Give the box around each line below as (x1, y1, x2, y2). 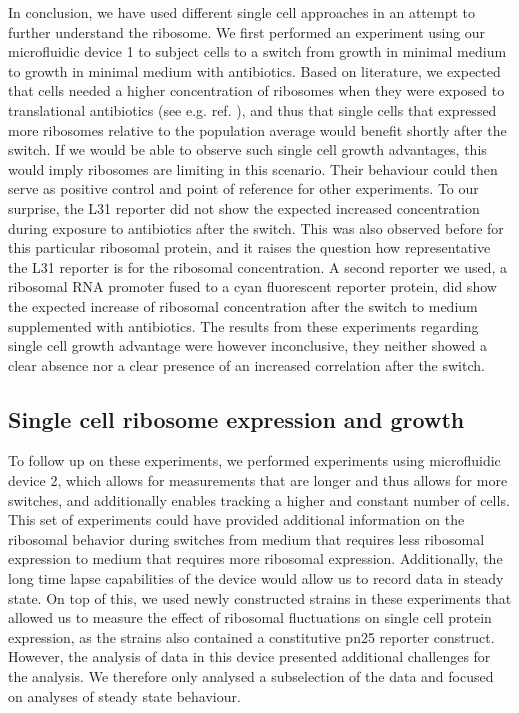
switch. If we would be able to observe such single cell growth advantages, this (8, 139, 487, 160)
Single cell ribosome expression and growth (8, 403, 465, 434)
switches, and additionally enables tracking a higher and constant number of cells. (8, 489, 510, 510)
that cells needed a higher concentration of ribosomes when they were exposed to (8, 80, 505, 101)
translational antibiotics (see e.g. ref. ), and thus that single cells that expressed (8, 99, 497, 120)
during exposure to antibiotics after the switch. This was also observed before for (8, 217, 504, 238)
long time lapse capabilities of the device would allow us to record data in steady (8, 568, 504, 589)
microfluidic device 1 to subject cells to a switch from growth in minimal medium (8, 41, 507, 62)
